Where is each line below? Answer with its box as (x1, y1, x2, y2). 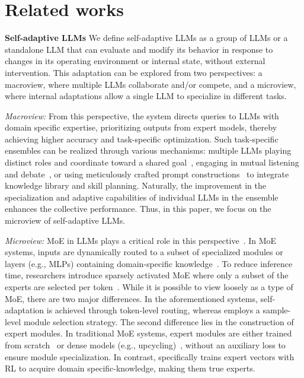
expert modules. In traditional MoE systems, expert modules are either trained (5, 327, 292, 339)
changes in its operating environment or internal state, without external (5, 55, 265, 67)
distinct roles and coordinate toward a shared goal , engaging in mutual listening (5, 156, 299, 169)
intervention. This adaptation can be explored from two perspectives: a (5, 66, 263, 78)
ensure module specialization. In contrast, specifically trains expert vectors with (5, 350, 295, 363)
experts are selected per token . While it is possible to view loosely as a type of (5, 281, 293, 293)
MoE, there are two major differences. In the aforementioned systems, (5, 292, 258, 304)
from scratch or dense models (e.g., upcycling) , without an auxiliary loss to (5, 338, 286, 351)
